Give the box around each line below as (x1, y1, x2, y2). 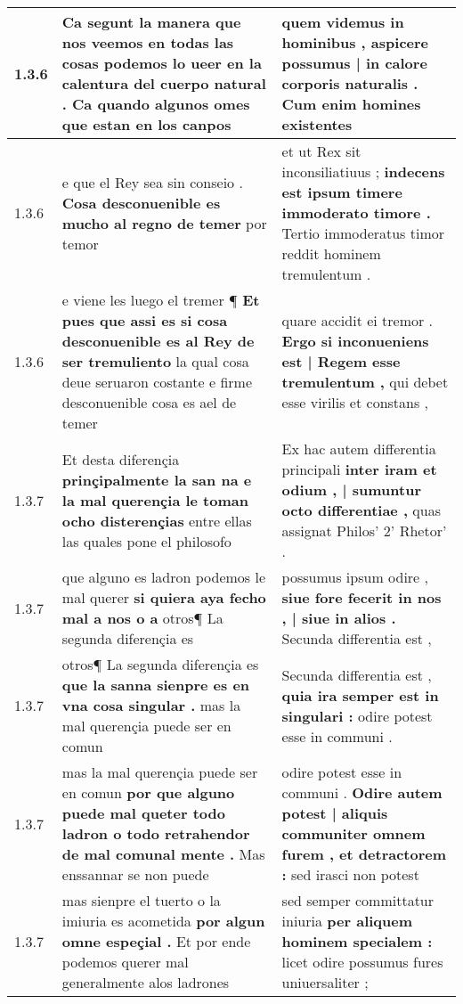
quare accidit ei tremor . (281, 310, 434, 331)
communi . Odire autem (281, 782, 443, 803)
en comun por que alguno (61, 782, 235, 803)
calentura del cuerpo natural (61, 73, 266, 94)
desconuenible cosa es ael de (61, 392, 237, 412)
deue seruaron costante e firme (61, 371, 252, 392)
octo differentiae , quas (281, 500, 442, 520)
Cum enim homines (281, 94, 421, 114)
